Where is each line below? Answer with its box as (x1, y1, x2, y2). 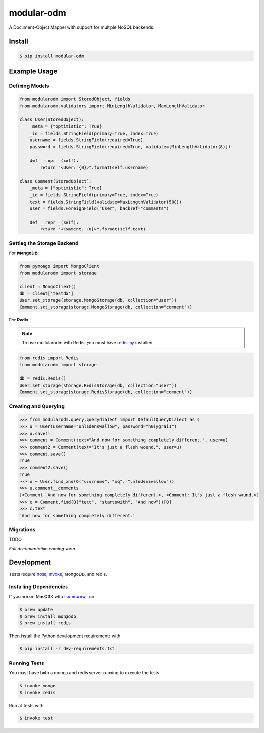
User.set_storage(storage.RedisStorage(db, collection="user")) (19, 382, 177, 388)
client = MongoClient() (19, 284, 77, 290)
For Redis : (9, 317, 30, 323)
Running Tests (9, 660, 44, 666)
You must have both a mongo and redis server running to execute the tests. (9, 670, 161, 676)
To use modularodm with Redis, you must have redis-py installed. (22, 339, 154, 345)
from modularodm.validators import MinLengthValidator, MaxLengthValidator (19, 103, 205, 109)
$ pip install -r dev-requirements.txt (19, 646, 115, 652)
